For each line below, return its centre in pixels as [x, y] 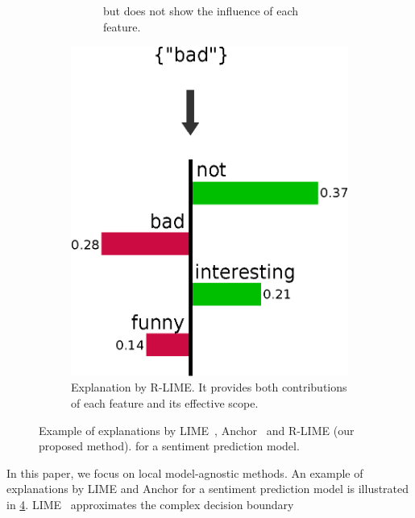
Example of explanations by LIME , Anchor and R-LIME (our [197, 430]
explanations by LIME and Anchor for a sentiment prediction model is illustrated [208, 489]
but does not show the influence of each [201, 10]
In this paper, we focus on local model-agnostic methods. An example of [185, 472]
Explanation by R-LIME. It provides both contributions [209, 387]
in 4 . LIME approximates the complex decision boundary [150, 504]
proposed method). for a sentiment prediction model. [169, 446]
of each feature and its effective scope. [165, 402]
